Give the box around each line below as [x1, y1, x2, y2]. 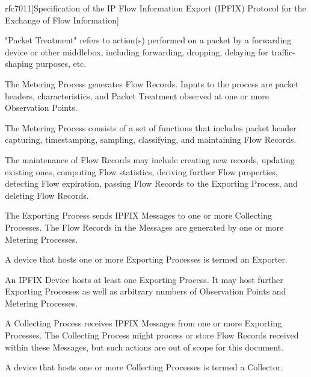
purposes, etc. [35, 57, 87, 70]
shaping [5, 57, 33, 70]
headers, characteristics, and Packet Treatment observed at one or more [5, 89, 269, 102]
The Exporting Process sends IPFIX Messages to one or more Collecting [5, 209, 272, 222]
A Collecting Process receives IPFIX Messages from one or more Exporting [5, 317, 282, 329]
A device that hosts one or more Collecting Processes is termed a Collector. [5, 361, 283, 373]
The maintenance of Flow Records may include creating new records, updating [5, 153, 295, 166]
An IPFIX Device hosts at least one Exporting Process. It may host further [5, 273, 283, 285]
